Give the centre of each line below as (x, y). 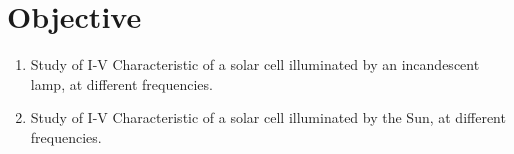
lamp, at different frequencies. (121, 83)
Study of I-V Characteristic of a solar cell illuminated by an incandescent (255, 64)
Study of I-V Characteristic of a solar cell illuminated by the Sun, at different (268, 117)
